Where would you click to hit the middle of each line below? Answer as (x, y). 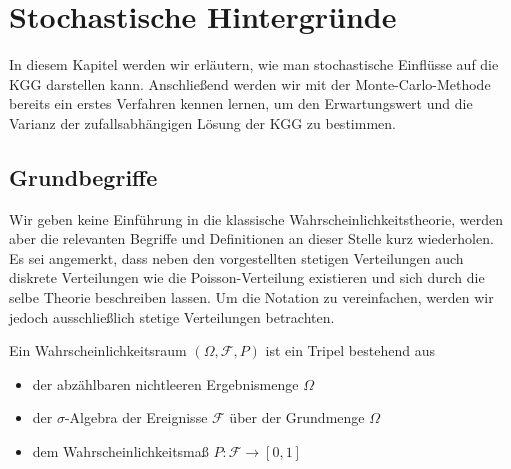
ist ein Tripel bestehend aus (350, 350)
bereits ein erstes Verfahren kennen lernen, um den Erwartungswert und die (241, 103)
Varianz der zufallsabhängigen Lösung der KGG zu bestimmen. (202, 122)
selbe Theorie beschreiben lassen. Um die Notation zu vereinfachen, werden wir (251, 297)
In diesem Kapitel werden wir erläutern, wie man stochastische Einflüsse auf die (254, 64)
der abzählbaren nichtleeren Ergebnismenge (165, 383)
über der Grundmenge (297, 417)
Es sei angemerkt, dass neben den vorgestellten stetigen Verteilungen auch (236, 257)
